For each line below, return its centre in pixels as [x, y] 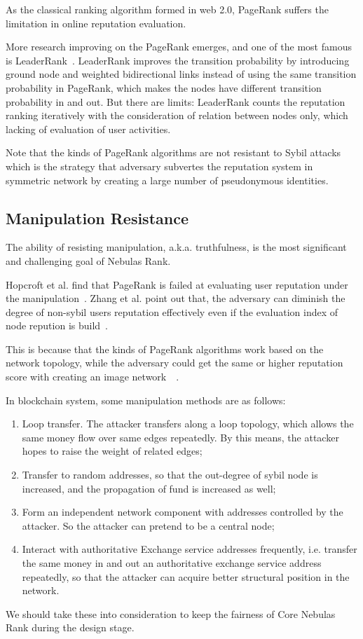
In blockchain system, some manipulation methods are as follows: [146, 400]
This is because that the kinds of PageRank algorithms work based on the [165, 349]
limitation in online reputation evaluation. [96, 23]
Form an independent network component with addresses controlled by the [183, 512]
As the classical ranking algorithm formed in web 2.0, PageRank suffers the [167, 9]
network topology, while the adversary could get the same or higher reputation [174, 363]
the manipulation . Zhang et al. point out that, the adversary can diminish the [176, 298]
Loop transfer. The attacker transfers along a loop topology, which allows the [188, 424]
